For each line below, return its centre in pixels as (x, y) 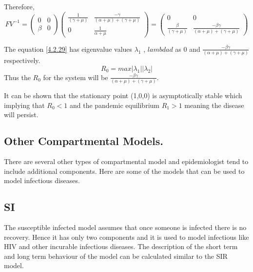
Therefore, (19, 6)
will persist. (21, 115)
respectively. (22, 60)
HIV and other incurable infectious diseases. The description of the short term (121, 246)
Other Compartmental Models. (84, 141)
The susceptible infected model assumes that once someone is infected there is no (125, 227)
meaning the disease (214, 105)
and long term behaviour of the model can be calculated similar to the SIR (116, 256)
